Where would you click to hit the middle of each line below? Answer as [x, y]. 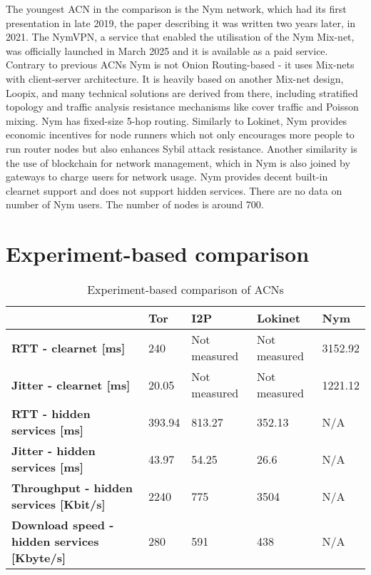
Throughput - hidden [72, 488]
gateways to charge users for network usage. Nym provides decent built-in [167, 177]
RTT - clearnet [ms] [68, 347]
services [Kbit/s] [59, 504]
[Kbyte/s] [39, 558]
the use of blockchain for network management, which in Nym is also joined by [178, 162]
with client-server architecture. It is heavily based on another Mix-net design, [175, 78]
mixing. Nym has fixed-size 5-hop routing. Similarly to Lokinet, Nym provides [177, 120]
